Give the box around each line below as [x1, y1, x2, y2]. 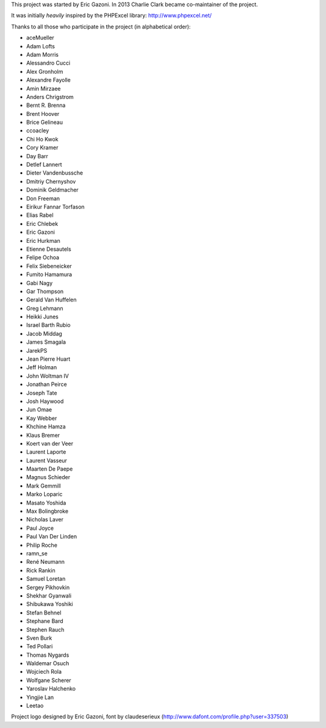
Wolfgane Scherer [26, 677, 72, 684]
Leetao [26, 702, 44, 709]
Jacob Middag [26, 330, 63, 337]
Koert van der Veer [26, 440, 74, 447]
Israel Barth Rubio [26, 321, 71, 329]
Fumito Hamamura [26, 271, 72, 278]
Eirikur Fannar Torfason [26, 203, 85, 210]
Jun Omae [26, 406, 53, 413]
